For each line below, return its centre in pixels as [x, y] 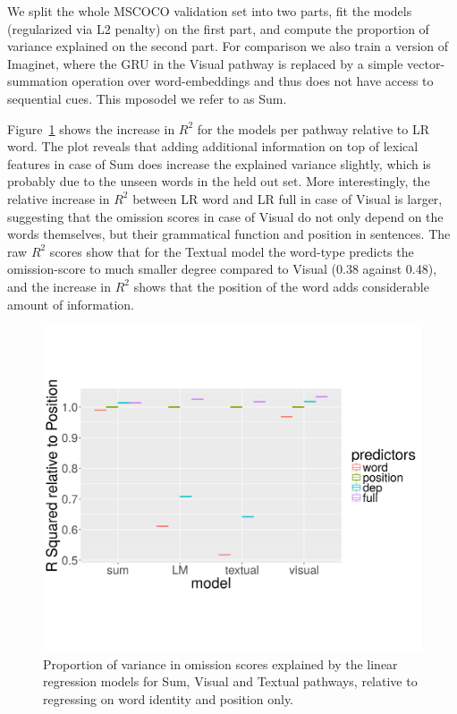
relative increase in [59, 198]
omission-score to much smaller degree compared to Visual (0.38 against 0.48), [222, 269]
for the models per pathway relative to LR [313, 128]
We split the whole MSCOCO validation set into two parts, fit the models [210, 11]
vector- [426, 63]
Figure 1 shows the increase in [91, 128]
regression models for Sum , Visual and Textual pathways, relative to [230, 681]
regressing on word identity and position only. [168, 698]
